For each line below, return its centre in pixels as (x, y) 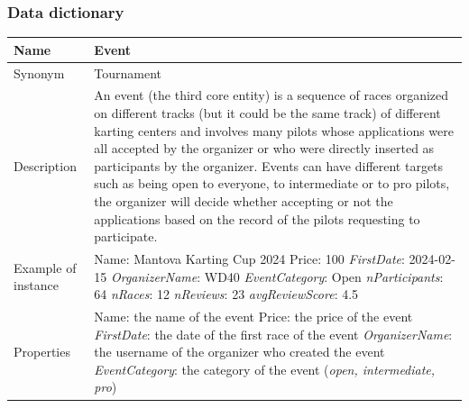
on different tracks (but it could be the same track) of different (267, 113)
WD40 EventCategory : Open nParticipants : (324, 276)
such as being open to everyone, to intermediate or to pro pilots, (272, 183)
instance (36, 285)
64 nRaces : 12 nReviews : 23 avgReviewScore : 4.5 (226, 294)
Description (45, 165)
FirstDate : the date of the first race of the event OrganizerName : (273, 334)
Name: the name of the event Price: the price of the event (253, 317)
